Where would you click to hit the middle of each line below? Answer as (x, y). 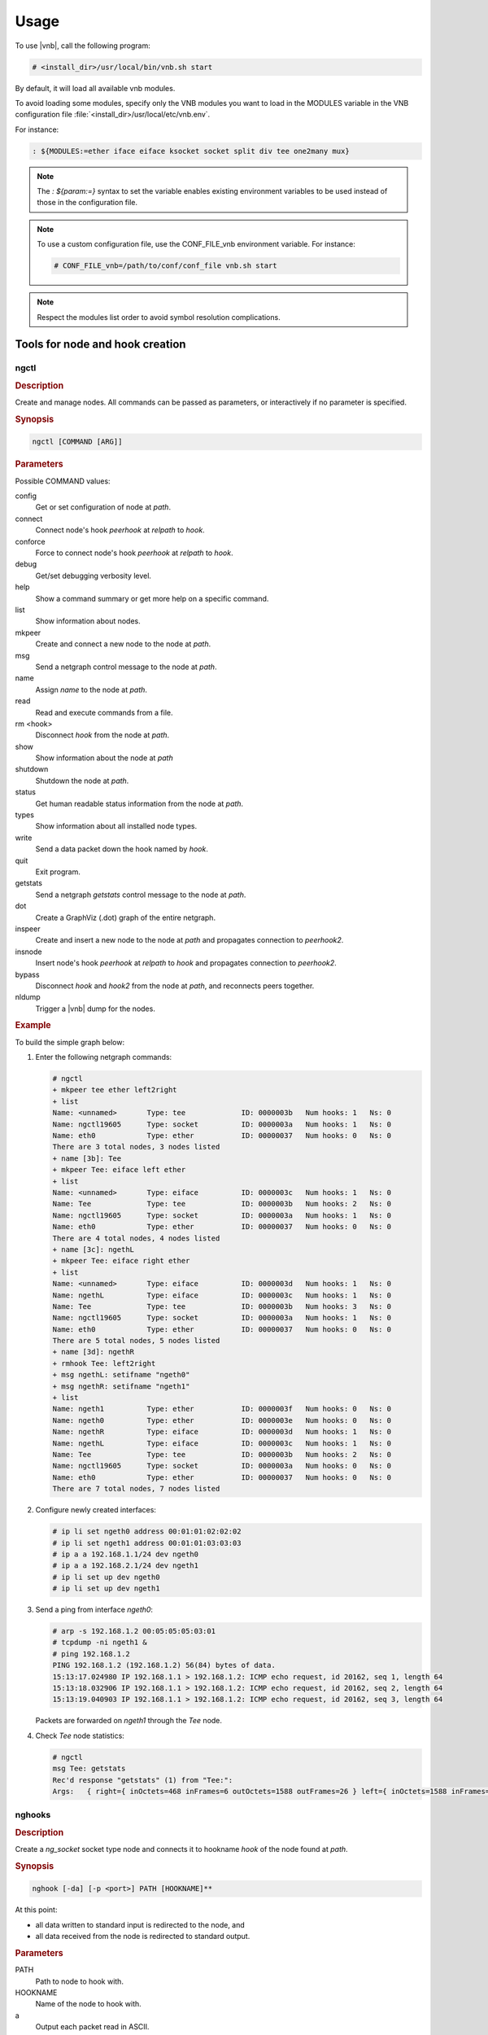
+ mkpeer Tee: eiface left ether (119, 1170)
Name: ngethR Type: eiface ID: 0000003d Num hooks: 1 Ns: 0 (222, 1432)
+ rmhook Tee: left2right (104, 1363)
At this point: (36, 1910)
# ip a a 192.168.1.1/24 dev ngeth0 (126, 1554)
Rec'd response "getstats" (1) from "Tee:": (143, 1780)
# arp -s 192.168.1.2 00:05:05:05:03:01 (134, 1631)
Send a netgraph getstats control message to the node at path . (141, 895)
